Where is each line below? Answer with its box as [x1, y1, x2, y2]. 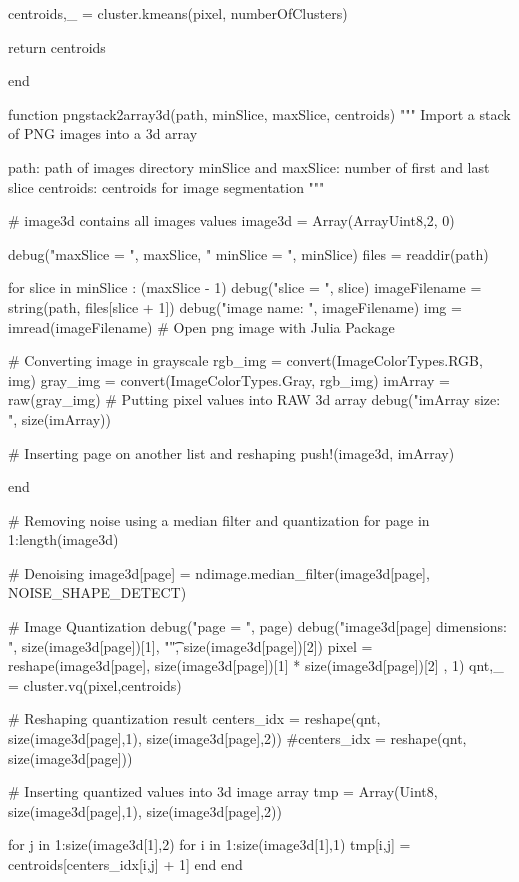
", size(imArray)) [8, 408, 111, 429]
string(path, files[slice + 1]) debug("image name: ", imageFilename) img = [8, 296, 462, 317]
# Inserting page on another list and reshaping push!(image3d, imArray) [8, 442, 455, 463]
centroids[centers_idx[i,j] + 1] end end [8, 854, 243, 874]
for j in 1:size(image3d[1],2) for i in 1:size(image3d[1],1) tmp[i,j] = [8, 834, 411, 855]
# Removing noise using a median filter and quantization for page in [8, 509, 430, 530]
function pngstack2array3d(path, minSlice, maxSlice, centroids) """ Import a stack [8, 103, 511, 124]
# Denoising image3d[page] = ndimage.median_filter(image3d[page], [8, 562, 430, 583]
